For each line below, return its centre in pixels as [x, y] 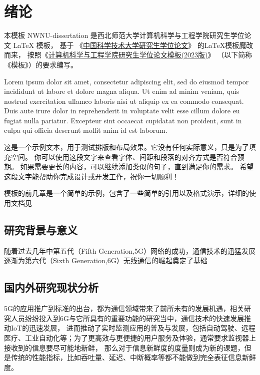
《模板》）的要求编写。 [41, 64]
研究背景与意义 [41, 230]
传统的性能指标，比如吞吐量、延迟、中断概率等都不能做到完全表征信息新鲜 [133, 357]
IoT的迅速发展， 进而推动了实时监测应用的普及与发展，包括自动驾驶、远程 [133, 328]
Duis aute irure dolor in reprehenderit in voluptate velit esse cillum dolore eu [122, 111]
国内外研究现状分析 [51, 287]
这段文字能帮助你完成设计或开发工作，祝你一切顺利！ [91, 176]
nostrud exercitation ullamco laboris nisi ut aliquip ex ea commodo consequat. [124, 101]
